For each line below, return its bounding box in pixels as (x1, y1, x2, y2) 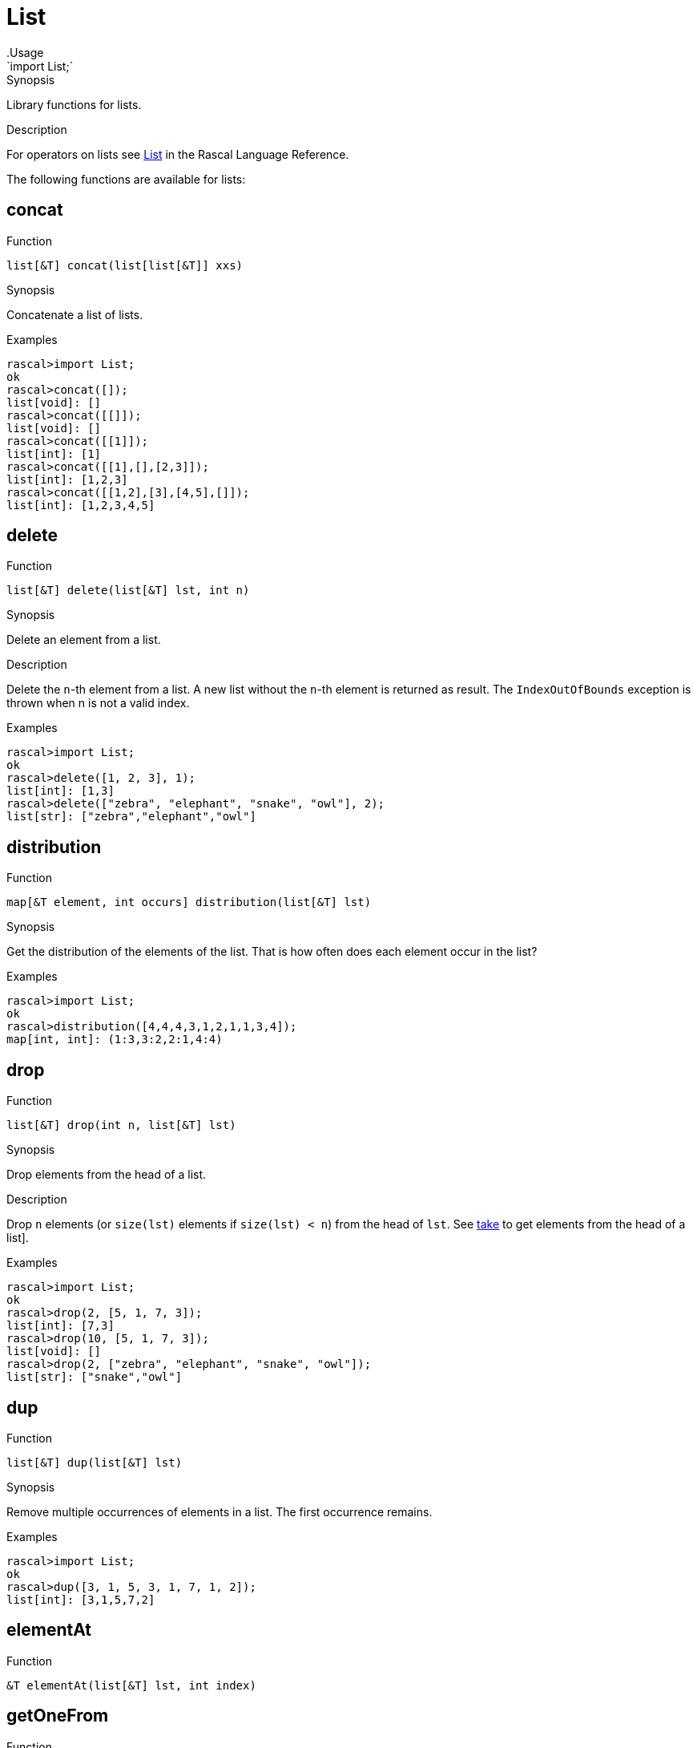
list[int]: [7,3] (6, 1319, 115, 1333)
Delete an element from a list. (6, 633, 161, 647)
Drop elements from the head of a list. (6, 1167, 207, 1182)
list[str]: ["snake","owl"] (6, 1370, 183, 1384)
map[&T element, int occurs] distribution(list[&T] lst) (6, 896, 372, 909)
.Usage (6, 45, 44, 59)
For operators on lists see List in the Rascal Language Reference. (6, 147, 349, 161)
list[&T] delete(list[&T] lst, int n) (6, 584, 250, 597)
